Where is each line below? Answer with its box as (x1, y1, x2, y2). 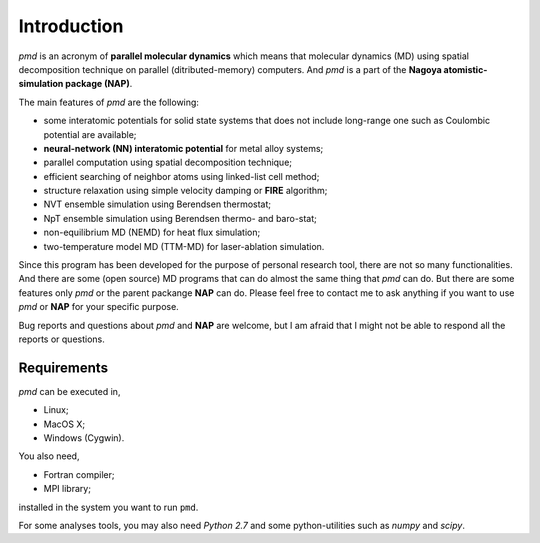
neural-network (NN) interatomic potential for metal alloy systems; (43, 142, 324, 154)
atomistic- (443, 63, 488, 75)
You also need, (18, 450, 80, 462)
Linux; (43, 404, 69, 416)
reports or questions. (18, 333, 105, 345)
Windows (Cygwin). (43, 432, 125, 444)
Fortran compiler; (43, 468, 115, 480)
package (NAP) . (65, 78, 133, 90)
